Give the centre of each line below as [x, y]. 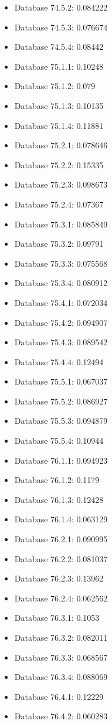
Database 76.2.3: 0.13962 [59, 578]
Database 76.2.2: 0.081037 [61, 558]
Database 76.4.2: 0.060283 [61, 716]
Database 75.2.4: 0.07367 [59, 204]
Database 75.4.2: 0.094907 [61, 322]
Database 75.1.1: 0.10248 [59, 66]
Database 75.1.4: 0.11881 [59, 125]
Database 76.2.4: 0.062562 [61, 598]
